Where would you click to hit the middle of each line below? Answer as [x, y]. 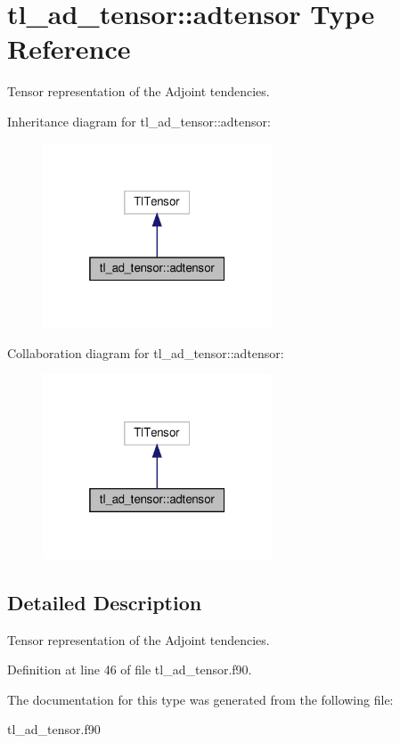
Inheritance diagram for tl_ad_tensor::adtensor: [139, 121]
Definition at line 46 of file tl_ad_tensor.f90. [130, 670]
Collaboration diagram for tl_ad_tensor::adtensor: [146, 352]
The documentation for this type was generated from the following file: [200, 699]
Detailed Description [105, 602]
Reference [69, 49]
